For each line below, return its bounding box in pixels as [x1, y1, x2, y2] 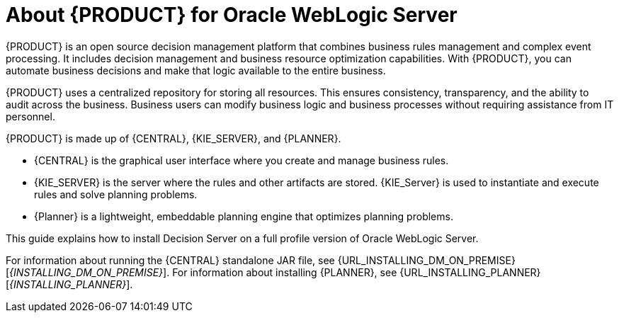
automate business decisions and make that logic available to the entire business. [6, 64, 386, 76]
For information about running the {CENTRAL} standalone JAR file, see [6, 254, 335, 266]
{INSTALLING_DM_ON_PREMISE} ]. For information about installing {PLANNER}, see [9, 266, 397, 278]
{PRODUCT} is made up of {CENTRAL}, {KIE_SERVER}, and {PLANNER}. [6, 132, 341, 144]
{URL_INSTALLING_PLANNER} [399, 266, 541, 278]
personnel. [6, 110, 55, 123]
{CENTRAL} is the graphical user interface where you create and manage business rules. [34, 154, 449, 166]
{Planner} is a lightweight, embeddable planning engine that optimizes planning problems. [34, 210, 453, 222]
